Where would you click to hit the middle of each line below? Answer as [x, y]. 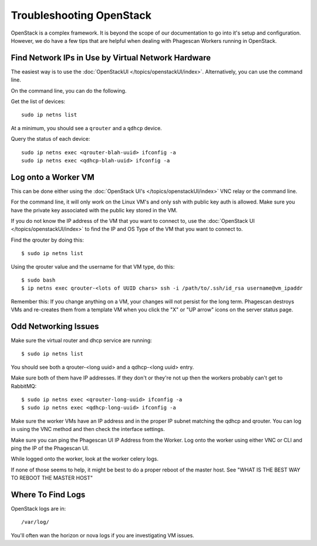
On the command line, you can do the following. [69, 90]
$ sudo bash [38, 280]
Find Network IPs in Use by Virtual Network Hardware [111, 58]
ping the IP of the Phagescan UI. [50, 448]
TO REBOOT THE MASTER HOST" [52, 478]
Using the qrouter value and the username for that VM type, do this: [93, 266]
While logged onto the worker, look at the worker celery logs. [85, 459]
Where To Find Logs [48, 495]
